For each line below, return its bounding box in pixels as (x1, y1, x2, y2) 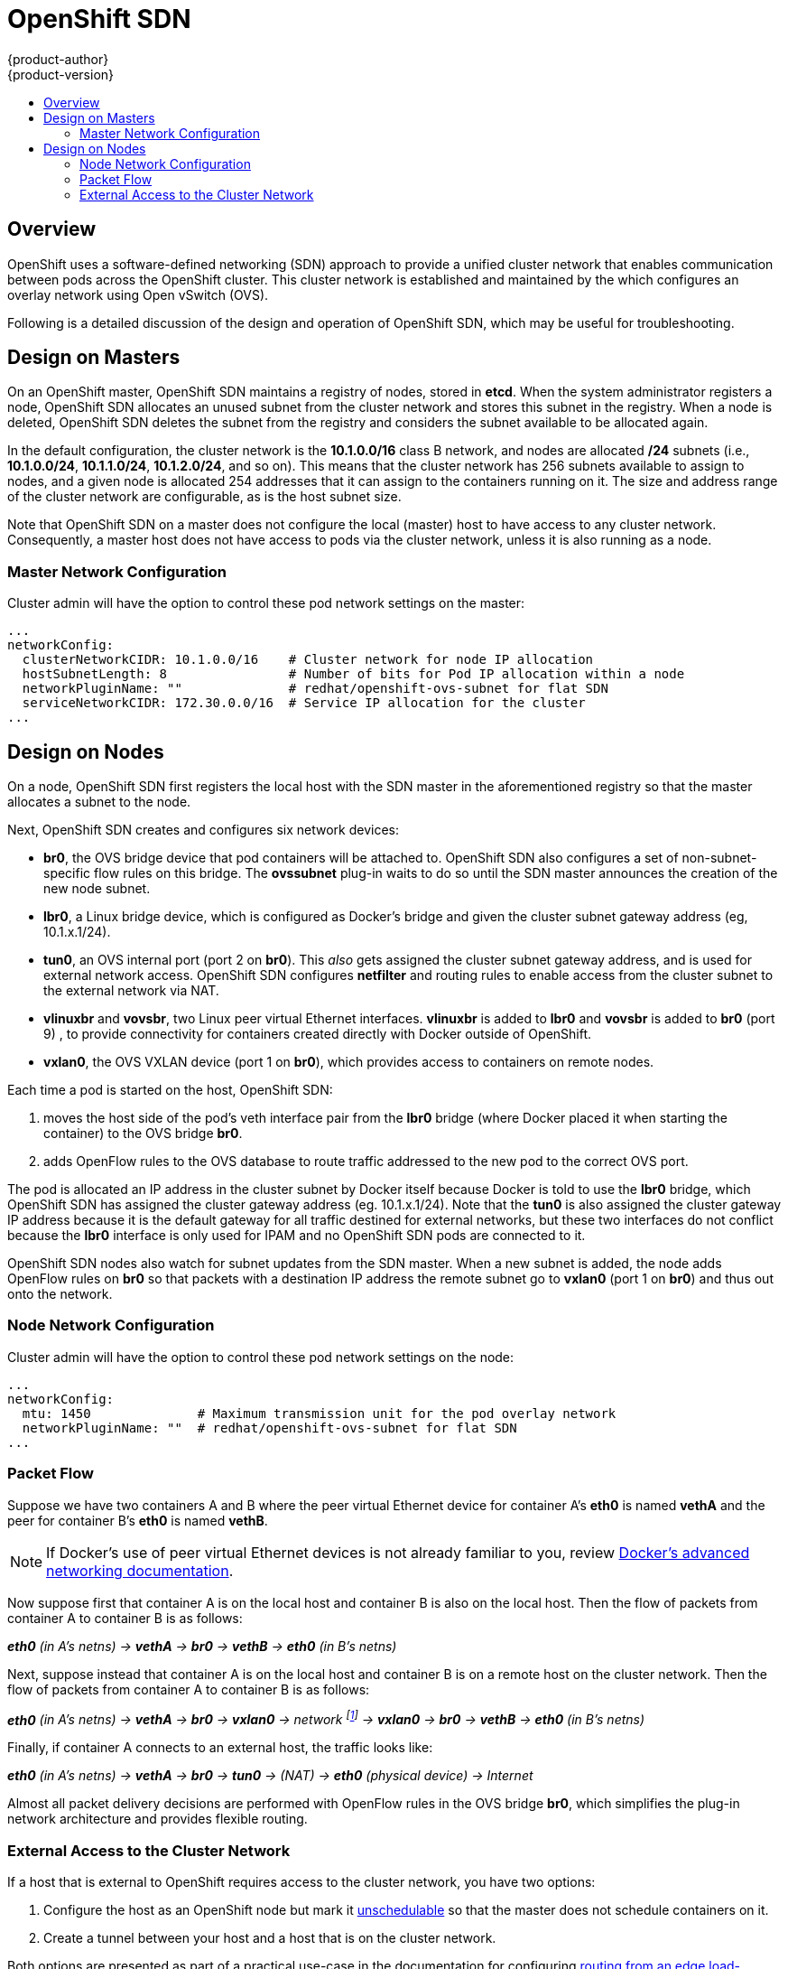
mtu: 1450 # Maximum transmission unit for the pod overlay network (22, 1405, 616, 1421)
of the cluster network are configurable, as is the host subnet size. (7, 489, 402, 505)
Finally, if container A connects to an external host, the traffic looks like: (7, 1740, 433, 1756)
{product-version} (7, 66, 115, 82)
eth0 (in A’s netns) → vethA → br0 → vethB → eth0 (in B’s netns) (7, 1638, 397, 1654)
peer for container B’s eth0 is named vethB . (7, 1512, 268, 1528)
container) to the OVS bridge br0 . (43, 1125, 243, 1142)
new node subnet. (43, 881, 151, 897)
